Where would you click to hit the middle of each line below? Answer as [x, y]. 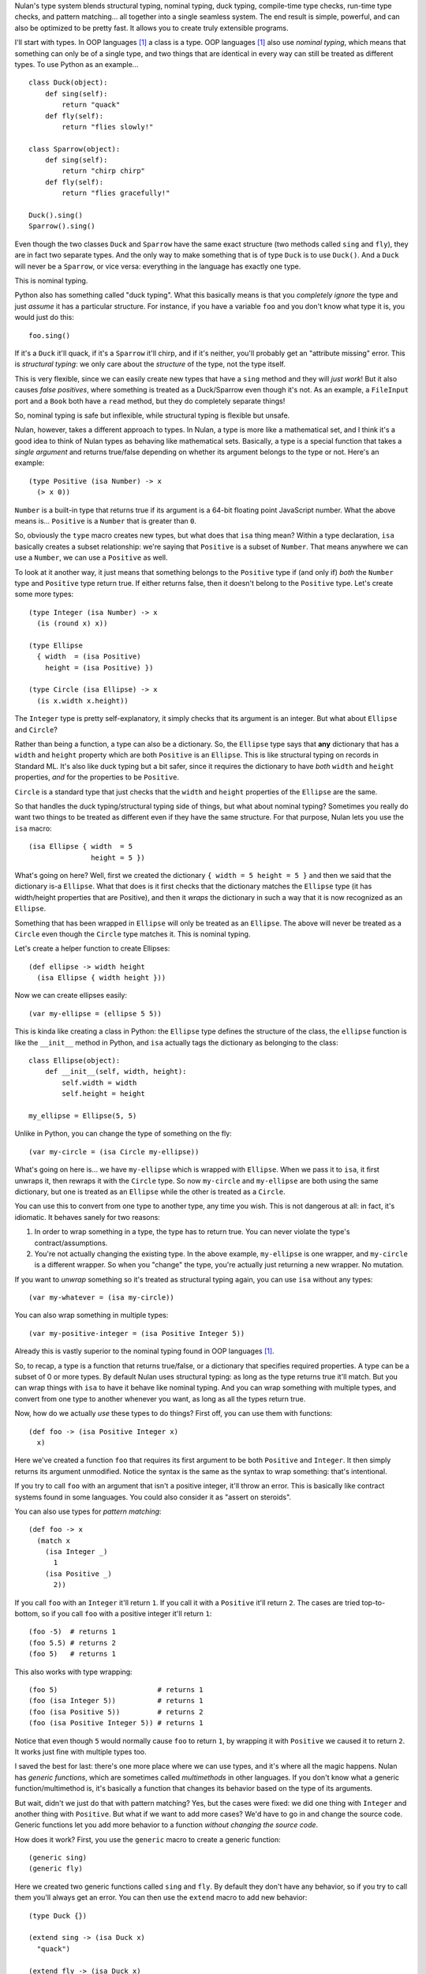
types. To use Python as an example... [77, 64]
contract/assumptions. [71, 1243]
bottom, [27, 1614]
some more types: [44, 594]
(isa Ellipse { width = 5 [81, 846]
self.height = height [104, 1094]
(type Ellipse [56, 645]
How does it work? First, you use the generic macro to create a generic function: [148, 1839]
